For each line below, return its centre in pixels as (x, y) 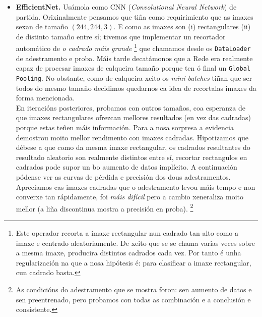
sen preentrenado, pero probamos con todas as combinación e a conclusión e (133, 299)
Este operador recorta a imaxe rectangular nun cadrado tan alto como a (127, 232)
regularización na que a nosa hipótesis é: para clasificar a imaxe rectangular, (134, 262)
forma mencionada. (45, 98)
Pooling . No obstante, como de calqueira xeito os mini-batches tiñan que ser (134, 77)
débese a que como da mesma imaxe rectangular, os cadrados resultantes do (133, 147)
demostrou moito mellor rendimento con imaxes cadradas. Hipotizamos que (132, 137)
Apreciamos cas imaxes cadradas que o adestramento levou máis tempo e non (136, 187)
